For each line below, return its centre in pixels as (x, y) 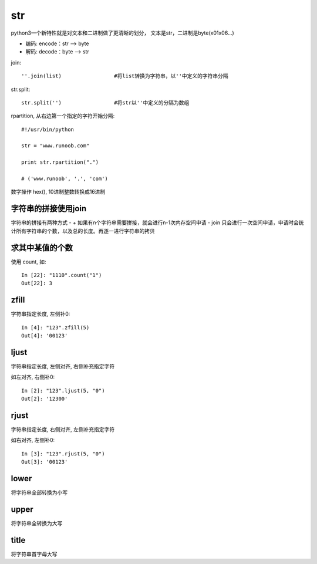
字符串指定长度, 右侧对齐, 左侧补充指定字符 (63, 430)
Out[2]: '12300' (45, 399)
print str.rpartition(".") (60, 162)
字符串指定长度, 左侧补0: (41, 314)
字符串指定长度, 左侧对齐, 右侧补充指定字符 (63, 366)
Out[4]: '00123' (45, 336)
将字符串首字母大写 (34, 554)
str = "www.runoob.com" (55, 146)
